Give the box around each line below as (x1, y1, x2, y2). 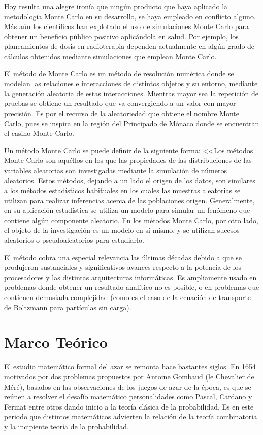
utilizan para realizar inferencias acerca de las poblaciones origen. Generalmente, (4, 195, 255, 205)
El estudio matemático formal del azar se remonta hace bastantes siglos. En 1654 (4, 361, 256, 372)
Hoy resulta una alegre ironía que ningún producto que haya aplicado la (4, 1, 228, 11)
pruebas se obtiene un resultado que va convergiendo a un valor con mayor (4, 98, 236, 108)
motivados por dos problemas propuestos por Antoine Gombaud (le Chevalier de (4, 371, 254, 382)
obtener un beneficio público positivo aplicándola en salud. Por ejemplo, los (4, 31, 239, 41)
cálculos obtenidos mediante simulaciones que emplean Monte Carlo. (4, 50, 217, 61)
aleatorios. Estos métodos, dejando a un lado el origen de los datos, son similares (4, 175, 255, 185)
